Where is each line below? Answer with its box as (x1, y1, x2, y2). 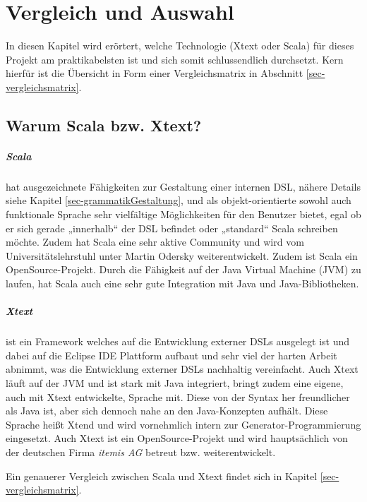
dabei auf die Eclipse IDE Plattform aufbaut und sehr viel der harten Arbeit (6, 347, 337, 362)
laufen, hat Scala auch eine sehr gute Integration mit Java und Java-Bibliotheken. (6, 276, 359, 290)
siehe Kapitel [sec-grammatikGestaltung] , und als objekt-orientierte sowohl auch (6, 193, 351, 208)
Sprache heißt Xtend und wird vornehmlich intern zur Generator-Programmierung (6, 417, 361, 431)
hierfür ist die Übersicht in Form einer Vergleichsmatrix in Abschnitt (6, 66, 303, 80)
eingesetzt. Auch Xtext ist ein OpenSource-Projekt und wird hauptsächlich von (6, 431, 348, 446)
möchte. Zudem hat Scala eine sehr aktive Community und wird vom (6, 234, 304, 249)
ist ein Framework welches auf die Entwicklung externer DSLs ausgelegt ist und (6, 334, 350, 349)
